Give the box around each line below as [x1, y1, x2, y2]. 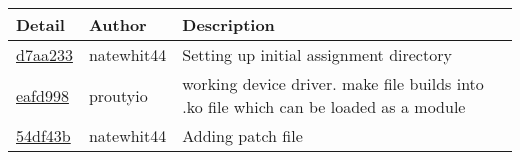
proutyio [88, 83, 148, 107]
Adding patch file [182, 124, 303, 147]
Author [88, 13, 147, 36]
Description [182, 13, 275, 36]
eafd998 [16, 83, 69, 107]
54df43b [16, 124, 71, 147]
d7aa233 [16, 43, 73, 66]
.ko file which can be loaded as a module [182, 95, 466, 118]
